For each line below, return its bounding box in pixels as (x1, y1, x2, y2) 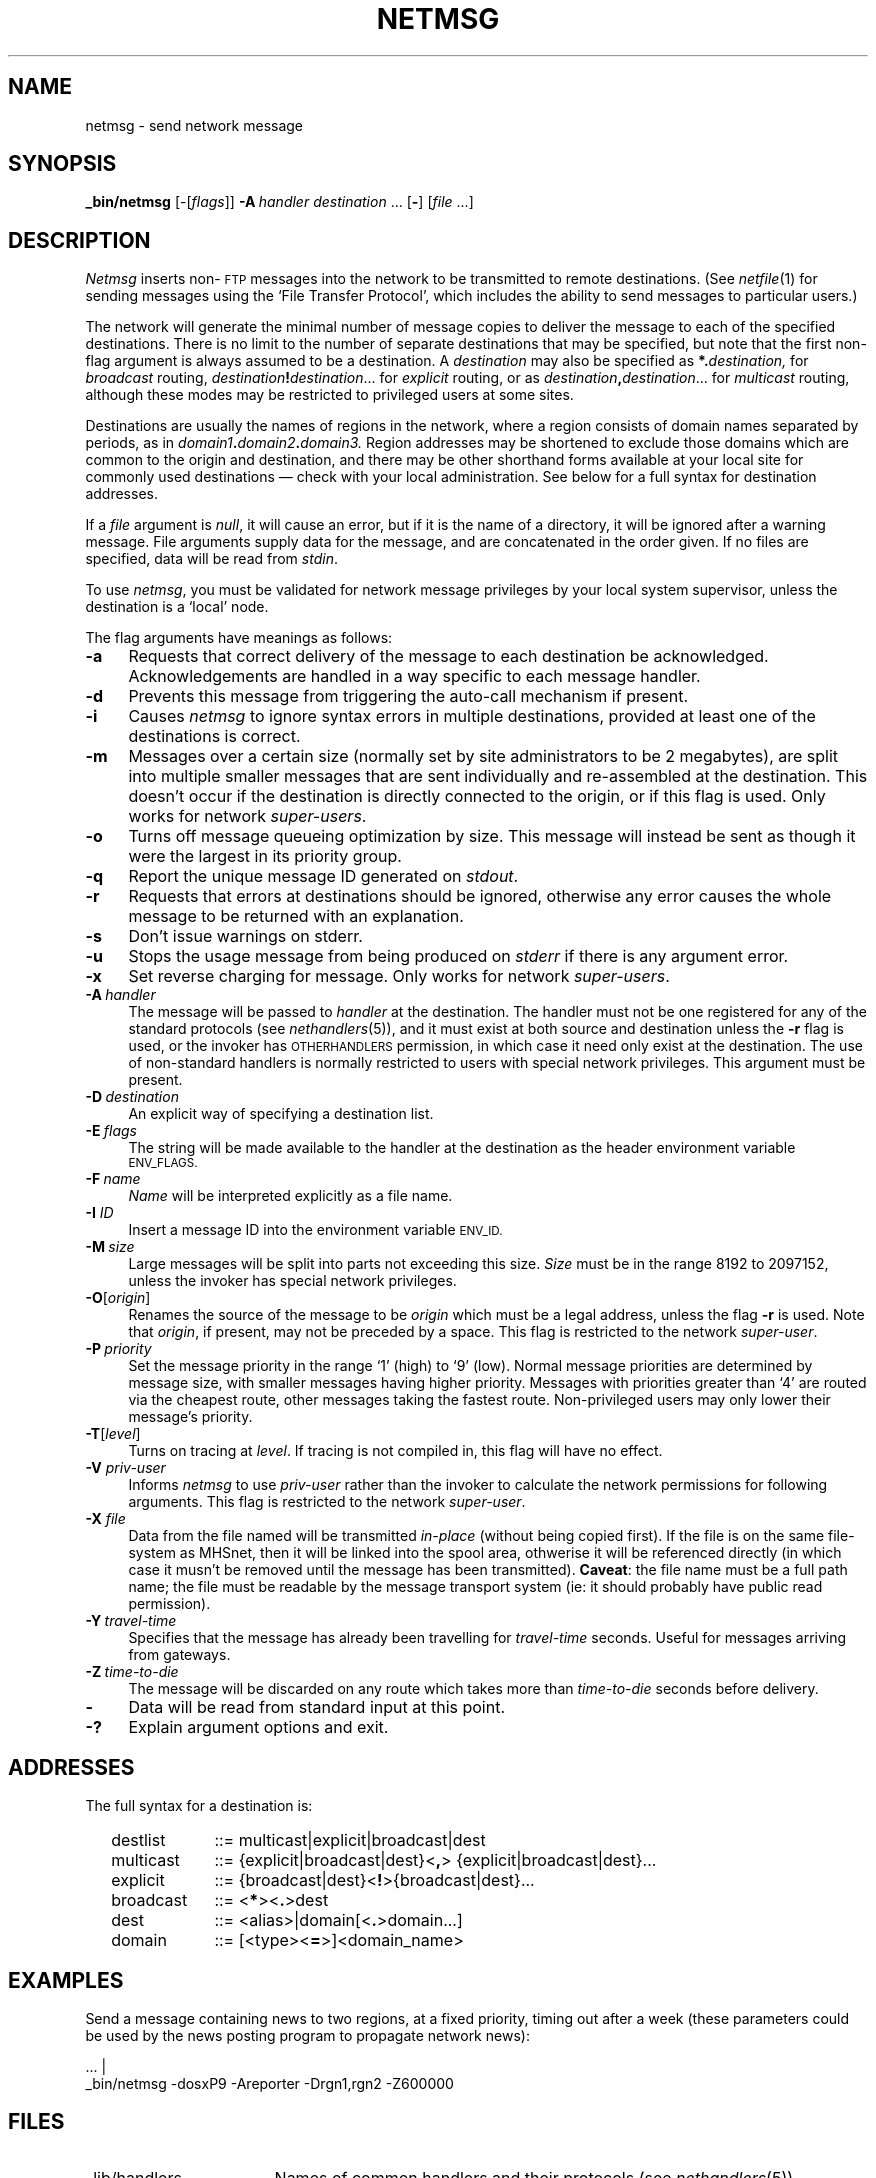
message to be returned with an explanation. (128, 906, 464, 927)
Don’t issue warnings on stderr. (128, 926, 363, 947)
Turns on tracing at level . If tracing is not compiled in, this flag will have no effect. (128, 1442, 663, 1460)
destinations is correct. (128, 726, 301, 747)
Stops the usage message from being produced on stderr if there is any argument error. (128, 946, 789, 967)
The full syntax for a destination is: (85, 1797, 313, 1815)
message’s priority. (128, 1408, 253, 1426)
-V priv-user (85, 1459, 166, 1477)
